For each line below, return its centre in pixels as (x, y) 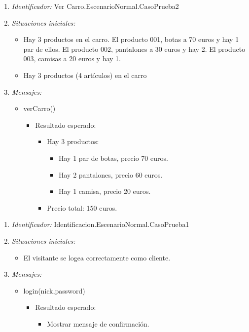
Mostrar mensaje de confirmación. (98, 323)
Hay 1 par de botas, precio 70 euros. (113, 158)
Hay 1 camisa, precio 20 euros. (105, 191)
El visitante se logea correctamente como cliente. (97, 257)
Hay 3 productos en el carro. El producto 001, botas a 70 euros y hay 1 (131, 39)
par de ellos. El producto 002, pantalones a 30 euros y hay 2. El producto (134, 49)
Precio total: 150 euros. (82, 207)
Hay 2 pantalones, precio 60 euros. (110, 174)
